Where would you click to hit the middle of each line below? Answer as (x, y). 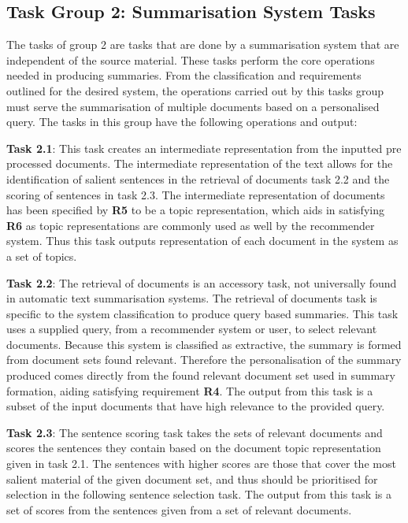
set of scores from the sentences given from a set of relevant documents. (179, 509)
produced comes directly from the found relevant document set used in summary (201, 375)
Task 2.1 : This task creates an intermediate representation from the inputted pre (204, 148)
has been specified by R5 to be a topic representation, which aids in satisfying (195, 210)
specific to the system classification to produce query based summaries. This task (202, 313)
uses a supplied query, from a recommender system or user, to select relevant (192, 329)
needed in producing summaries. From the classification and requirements (184, 75)
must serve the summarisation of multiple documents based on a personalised (193, 106)
